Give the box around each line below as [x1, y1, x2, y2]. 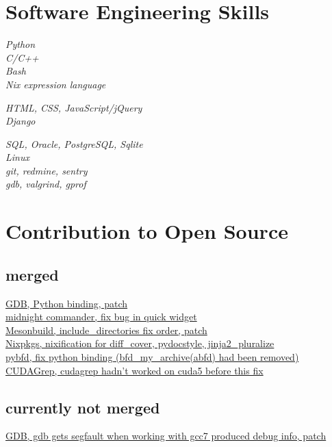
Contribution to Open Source [5, 217, 288, 245]
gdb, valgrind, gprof [5, 177, 86, 191]
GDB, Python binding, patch [5, 296, 128, 310]
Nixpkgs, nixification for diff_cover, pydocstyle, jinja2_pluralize [5, 336, 274, 350]
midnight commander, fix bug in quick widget [5, 309, 197, 324]
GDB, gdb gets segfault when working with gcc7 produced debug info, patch [5, 429, 327, 443]
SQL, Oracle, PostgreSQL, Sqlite [5, 136, 143, 151]
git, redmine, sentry [5, 163, 88, 177]
